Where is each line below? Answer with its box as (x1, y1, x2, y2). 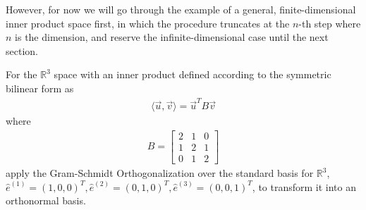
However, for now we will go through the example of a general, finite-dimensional (6, 2, 356, 16)
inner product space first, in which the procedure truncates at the (6, 16, 290, 30)
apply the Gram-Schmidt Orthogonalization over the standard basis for (6, 166, 314, 180)
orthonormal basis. (6, 193, 86, 208)
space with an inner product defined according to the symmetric (54, 67, 331, 82)
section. (6, 43, 38, 58)
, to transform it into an (252, 179, 356, 194)
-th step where (298, 16, 361, 30)
